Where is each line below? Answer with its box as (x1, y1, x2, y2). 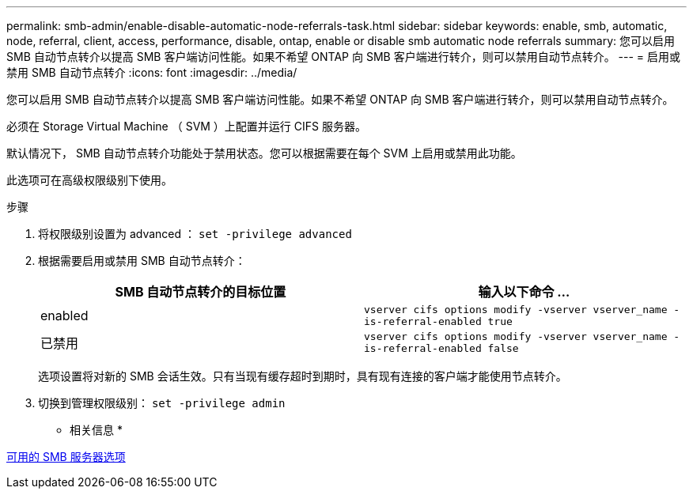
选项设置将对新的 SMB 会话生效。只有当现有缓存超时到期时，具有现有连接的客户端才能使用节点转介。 (38, 369, 567, 383)
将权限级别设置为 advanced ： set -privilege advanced (38, 227, 352, 240)
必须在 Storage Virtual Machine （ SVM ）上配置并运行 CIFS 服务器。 (6, 119, 366, 133)
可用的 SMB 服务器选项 (6, 450, 126, 463)
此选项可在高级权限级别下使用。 (6, 173, 172, 187)
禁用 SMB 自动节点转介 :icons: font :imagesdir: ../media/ (6, 66, 297, 79)
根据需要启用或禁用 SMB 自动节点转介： (38, 254, 246, 267)
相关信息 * (70, 423, 123, 436)
